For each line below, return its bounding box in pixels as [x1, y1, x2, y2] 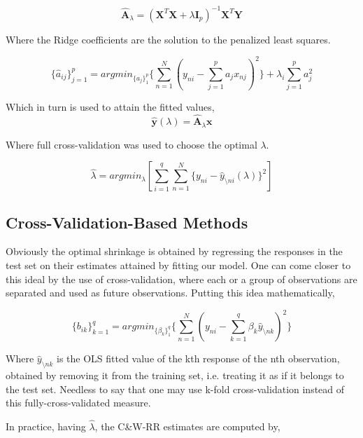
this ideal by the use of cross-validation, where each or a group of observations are [6, 271, 357, 286]
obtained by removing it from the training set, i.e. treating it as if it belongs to [6, 368, 344, 383]
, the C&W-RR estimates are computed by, [94, 419, 280, 434]
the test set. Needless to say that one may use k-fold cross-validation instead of [6, 381, 345, 396]
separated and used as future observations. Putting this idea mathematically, [6, 285, 335, 300]
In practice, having [6, 419, 86, 434]
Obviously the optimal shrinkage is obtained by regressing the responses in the [6, 244, 343, 259]
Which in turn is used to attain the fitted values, [6, 100, 215, 114]
